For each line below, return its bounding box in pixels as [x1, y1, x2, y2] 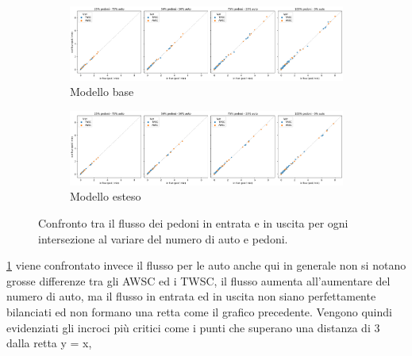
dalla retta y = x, [6, 335, 92, 351]
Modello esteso [70, 188, 141, 205]
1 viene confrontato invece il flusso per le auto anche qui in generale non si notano [6, 257, 406, 274]
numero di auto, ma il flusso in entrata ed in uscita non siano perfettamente [6, 288, 376, 304]
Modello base [70, 83, 134, 100]
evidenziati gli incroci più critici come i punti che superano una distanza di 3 [6, 319, 380, 335]
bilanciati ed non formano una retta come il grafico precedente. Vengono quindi [6, 303, 392, 320]
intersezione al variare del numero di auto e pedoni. [38, 230, 288, 247]
